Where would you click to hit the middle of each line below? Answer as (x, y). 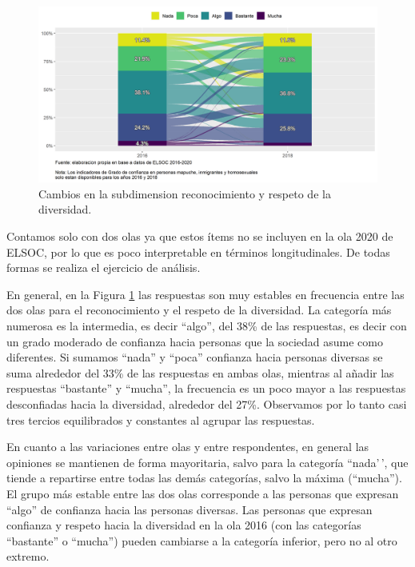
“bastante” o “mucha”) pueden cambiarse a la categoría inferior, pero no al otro (202, 540)
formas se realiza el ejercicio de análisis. (104, 268)
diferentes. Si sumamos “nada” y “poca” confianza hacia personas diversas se (195, 357)
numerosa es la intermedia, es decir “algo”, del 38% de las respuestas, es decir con (207, 326)
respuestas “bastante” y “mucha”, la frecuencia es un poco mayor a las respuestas (206, 388)
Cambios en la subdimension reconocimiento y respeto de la (185, 193)
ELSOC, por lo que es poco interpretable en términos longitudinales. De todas (198, 252)
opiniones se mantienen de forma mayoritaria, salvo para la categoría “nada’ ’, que (207, 462)
